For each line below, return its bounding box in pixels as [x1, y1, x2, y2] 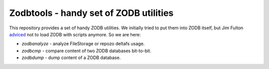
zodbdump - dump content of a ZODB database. [21, 55, 121, 61]
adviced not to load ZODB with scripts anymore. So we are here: [9, 31, 141, 37]
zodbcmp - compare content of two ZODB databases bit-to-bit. [21, 48, 151, 54]
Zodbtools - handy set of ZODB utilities [9, 7, 174, 18]
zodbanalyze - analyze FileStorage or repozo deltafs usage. [21, 41, 145, 47]
